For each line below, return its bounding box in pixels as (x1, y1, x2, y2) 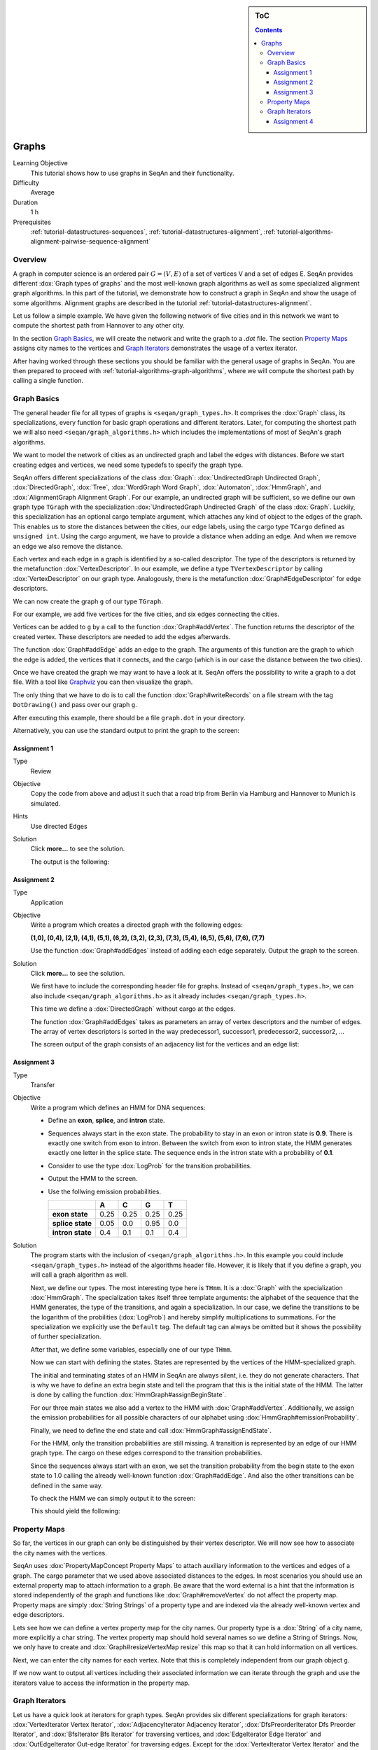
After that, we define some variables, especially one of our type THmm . (30, 1345, 232, 1354)
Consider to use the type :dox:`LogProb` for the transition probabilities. (48, 1161, 252, 1170)
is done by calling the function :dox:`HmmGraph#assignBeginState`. (30, 1390, 227, 1399)
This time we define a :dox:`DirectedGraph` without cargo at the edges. (30, 1004, 236, 1013)
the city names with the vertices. (13, 1548, 108, 1557)
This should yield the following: (30, 1507, 120, 1515)
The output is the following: (30, 857, 110, 866)
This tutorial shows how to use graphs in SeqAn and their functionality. (30, 169, 234, 177)
